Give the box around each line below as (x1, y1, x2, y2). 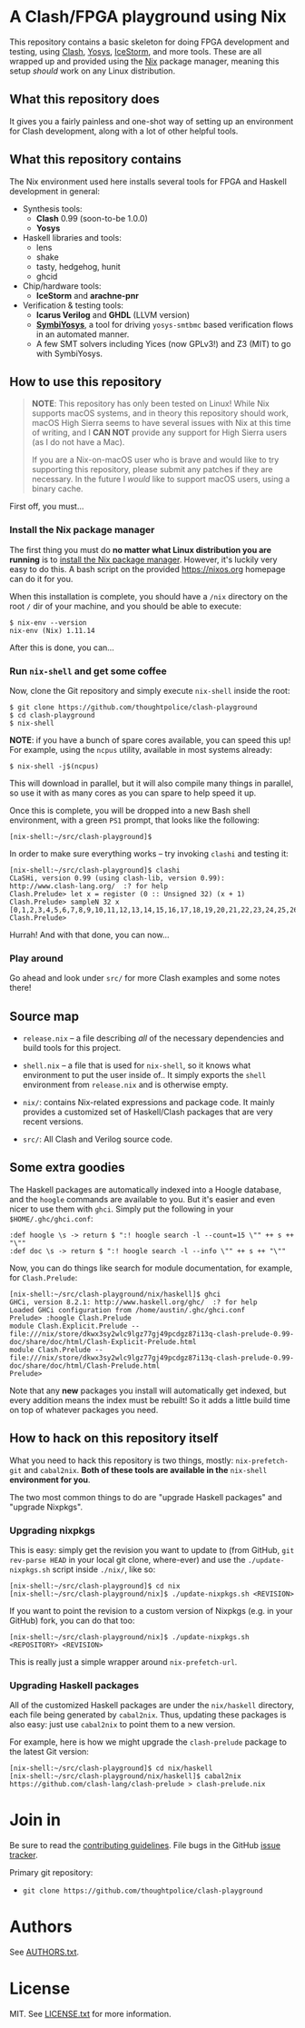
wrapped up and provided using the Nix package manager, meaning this (9, 55, 280, 66)
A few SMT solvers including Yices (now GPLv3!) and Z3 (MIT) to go (35, 338, 291, 349)
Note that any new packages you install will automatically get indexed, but (9, 1385, 287, 1396)
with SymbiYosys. (35, 348, 103, 359)
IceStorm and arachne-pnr (35, 290, 139, 301)
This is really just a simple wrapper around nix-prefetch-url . (9, 1657, 238, 1667)
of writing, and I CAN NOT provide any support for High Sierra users (31, 427, 288, 438)
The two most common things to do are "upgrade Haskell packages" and (9, 1491, 283, 1502)
